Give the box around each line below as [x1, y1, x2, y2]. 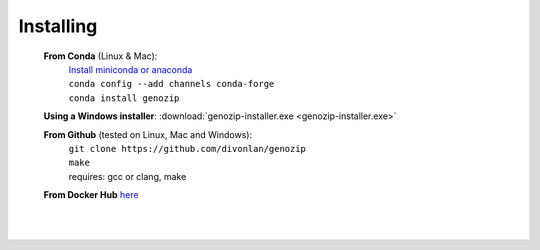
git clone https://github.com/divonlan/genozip [68, 143, 307, 154]
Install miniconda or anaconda [68, 63, 193, 75]
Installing [18, 15, 98, 37]
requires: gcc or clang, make [68, 170, 187, 182]
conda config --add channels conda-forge [68, 78, 275, 90]
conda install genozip [68, 92, 180, 104]
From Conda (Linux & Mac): [43, 50, 158, 62]
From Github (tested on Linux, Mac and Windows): [43, 128, 253, 140]
